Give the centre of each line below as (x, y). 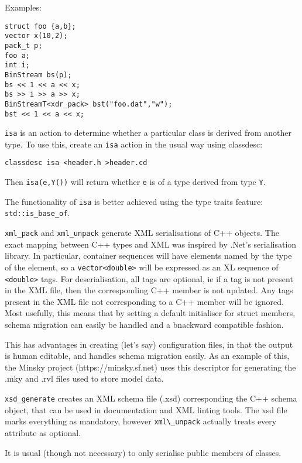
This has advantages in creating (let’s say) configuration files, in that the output (149, 344)
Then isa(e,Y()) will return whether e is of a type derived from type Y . (135, 182)
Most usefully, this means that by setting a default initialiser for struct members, (150, 313)
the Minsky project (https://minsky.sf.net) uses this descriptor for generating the (150, 367)
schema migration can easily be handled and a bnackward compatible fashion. (144, 325)
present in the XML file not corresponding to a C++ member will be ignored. (144, 301)
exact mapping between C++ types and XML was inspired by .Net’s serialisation (151, 244)
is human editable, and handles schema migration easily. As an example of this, (147, 356)
